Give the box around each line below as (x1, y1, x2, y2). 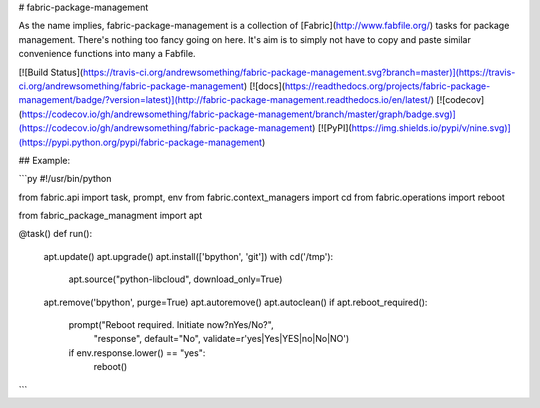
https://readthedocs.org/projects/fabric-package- (284, 80, 491, 92)
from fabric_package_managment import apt (18, 210, 203, 222)
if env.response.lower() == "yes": (68, 346, 206, 359)
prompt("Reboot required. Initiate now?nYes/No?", (68, 319, 274, 331)
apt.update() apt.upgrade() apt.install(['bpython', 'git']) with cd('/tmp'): (43, 250, 334, 262)
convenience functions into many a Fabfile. (18, 48, 196, 60)
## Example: (18, 154, 71, 166)
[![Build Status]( (18, 66, 84, 78)
